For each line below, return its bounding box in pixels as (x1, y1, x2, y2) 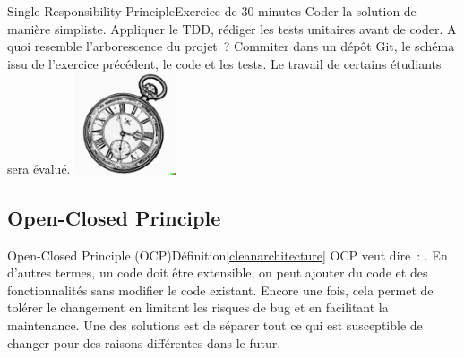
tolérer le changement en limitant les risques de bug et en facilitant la (7, 298, 389, 317)
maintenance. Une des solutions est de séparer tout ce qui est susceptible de (7, 315, 423, 334)
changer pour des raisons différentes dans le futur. (7, 333, 281, 352)
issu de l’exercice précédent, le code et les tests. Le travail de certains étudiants (7, 54, 442, 72)
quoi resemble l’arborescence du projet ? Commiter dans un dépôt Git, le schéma (7, 37, 455, 55)
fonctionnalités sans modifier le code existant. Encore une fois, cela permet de (7, 280, 434, 299)
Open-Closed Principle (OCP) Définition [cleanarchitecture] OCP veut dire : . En (7, 245, 448, 264)
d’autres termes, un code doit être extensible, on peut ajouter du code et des (7, 263, 428, 282)
